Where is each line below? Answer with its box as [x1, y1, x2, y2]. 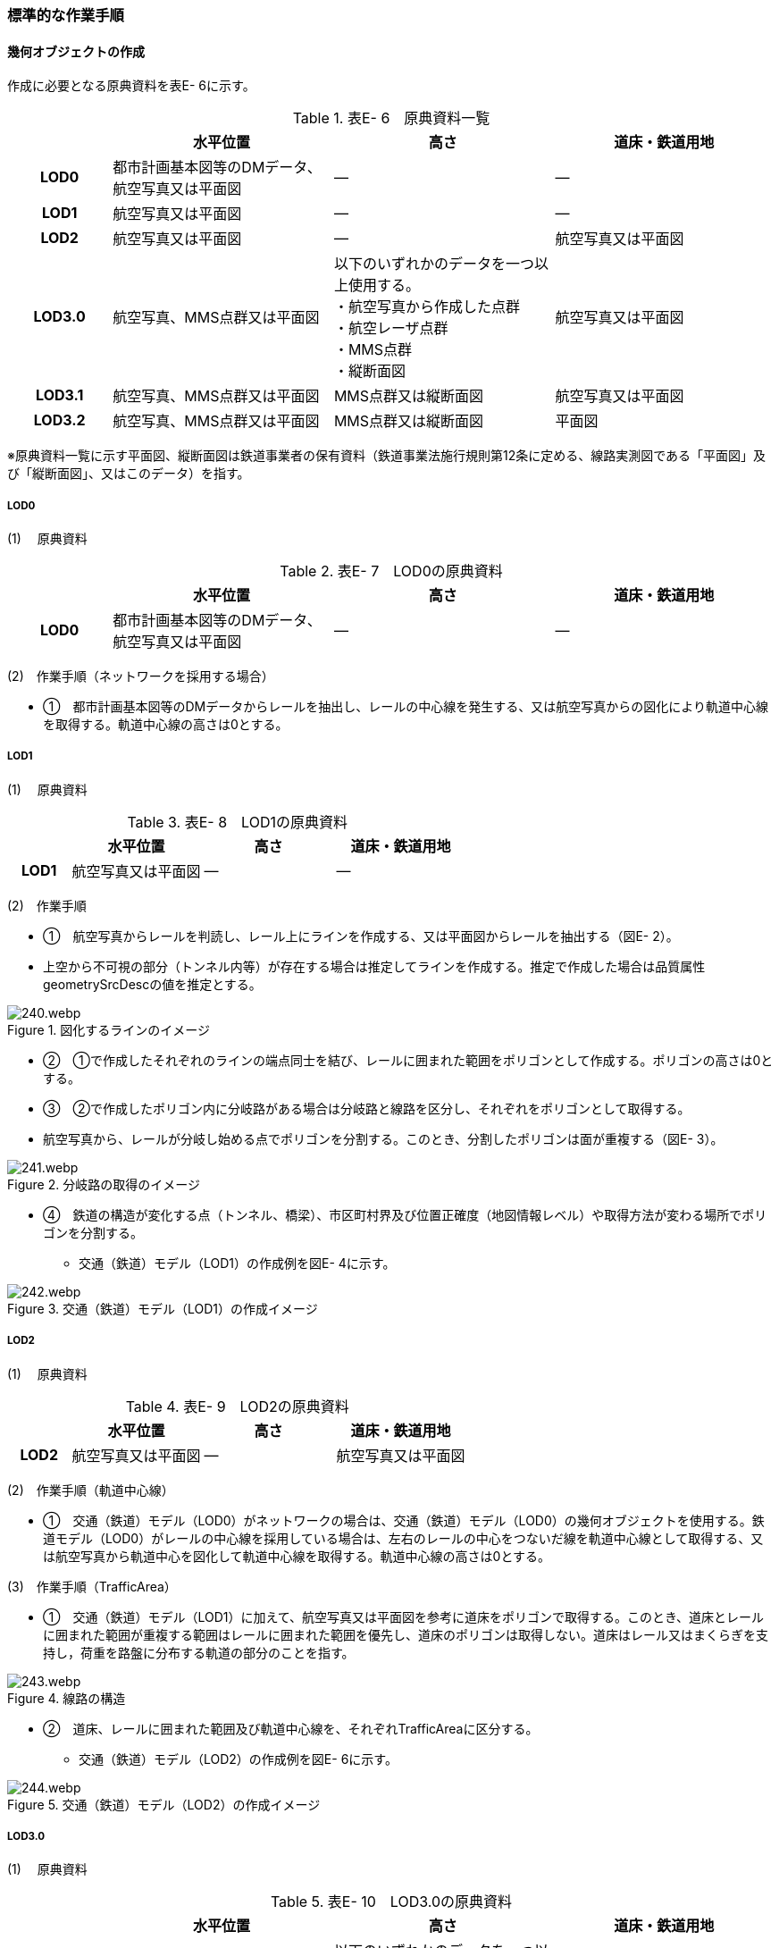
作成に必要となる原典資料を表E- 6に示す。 [7, 78, 255, 94]
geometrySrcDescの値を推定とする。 [43, 976, 262, 992]
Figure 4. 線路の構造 [7, 1690, 126, 1706]
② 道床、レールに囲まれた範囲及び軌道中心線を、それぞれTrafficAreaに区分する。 [43, 1720, 539, 1736]
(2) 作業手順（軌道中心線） [7, 1482, 174, 1498]
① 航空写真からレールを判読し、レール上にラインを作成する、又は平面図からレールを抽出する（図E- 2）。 [43, 928, 679, 944]
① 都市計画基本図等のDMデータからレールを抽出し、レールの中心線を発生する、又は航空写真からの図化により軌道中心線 [43, 699, 768, 714]
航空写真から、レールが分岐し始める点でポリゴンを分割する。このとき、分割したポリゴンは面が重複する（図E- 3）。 [43, 1130, 724, 1146]
